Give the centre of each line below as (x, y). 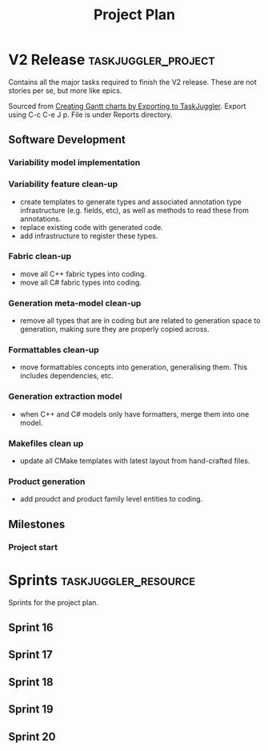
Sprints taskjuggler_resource (102, 580)
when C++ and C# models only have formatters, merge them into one (134, 414)
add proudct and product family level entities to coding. (111, 499)
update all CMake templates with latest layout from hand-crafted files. (135, 461)
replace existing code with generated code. (92, 227)
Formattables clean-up (54, 350)
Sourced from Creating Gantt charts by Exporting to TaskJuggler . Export (127, 106)
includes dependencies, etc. (66, 376)
